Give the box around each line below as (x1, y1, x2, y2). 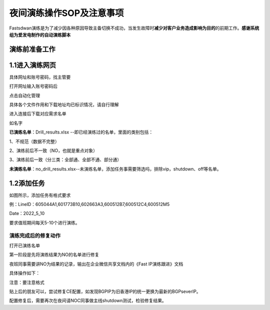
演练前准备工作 (9, 45, 55, 53)
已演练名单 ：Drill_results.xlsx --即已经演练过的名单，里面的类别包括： (9, 129, 153, 135)
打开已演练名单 (9, 242, 40, 248)
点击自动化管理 (9, 92, 40, 98)
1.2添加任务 (9, 179, 45, 187)
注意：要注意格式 (9, 279, 44, 285)
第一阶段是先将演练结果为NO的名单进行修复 (9, 251, 99, 257)
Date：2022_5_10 (9, 210, 45, 216)
